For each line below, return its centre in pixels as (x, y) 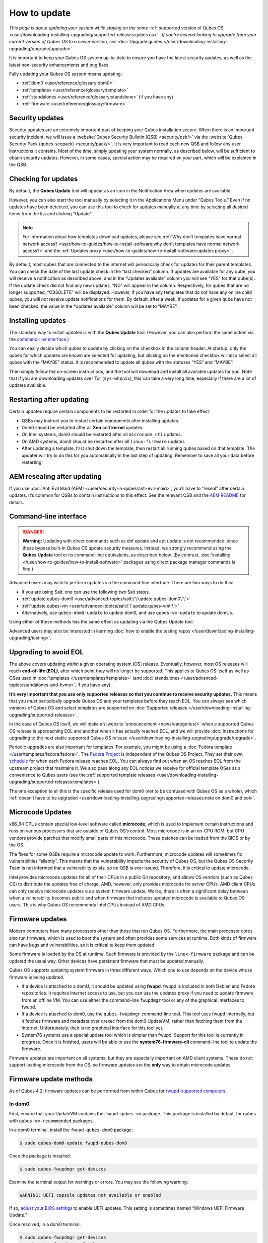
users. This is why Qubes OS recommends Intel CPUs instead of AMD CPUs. (87, 905)
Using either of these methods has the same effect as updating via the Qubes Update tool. (101, 622)
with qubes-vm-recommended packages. (52, 1121)
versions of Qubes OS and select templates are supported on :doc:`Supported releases (98, 708)
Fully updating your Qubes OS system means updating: (66, 74)
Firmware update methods (51, 1079)
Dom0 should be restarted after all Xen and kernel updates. (83, 428)
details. (17, 502)
